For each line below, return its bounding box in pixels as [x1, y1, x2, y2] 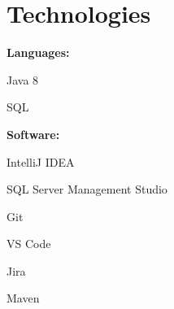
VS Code [7, 235, 51, 252]
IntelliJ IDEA [7, 153, 75, 170]
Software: [7, 125, 60, 142]
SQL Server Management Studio [7, 181, 167, 198]
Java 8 [7, 71, 39, 88]
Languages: [7, 44, 70, 61]
